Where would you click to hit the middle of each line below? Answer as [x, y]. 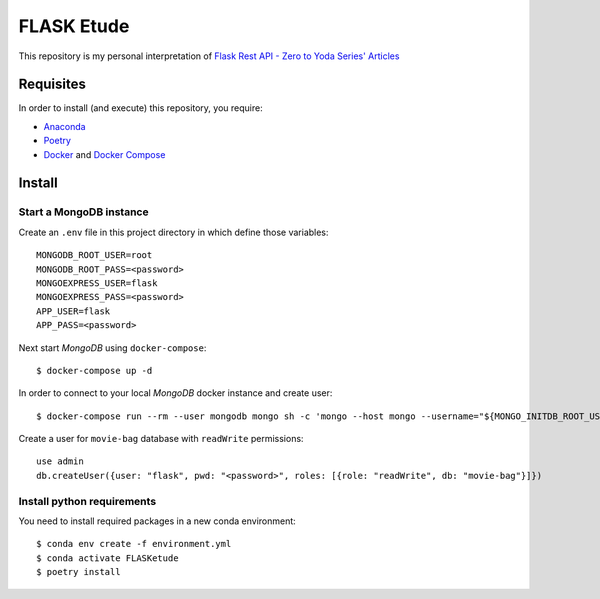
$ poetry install [78, 572]
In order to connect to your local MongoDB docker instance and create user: [175, 393]
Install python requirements [87, 501]
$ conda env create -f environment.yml [134, 544]
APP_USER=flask [73, 311]
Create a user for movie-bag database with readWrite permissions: [161, 439]
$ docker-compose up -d [94, 370]
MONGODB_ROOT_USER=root [94, 255]
